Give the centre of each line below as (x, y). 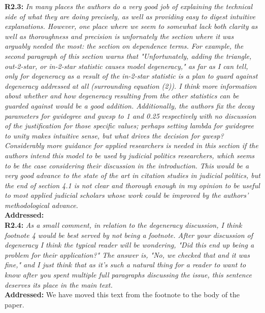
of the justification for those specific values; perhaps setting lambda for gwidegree (129, 126)
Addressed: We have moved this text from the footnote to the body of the (122, 294)
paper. (14, 304)
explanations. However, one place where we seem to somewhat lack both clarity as (131, 26)
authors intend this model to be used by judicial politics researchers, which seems (130, 155)
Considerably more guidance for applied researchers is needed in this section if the (131, 145)
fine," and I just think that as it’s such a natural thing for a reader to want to (125, 265)
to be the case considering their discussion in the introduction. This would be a (127, 165)
